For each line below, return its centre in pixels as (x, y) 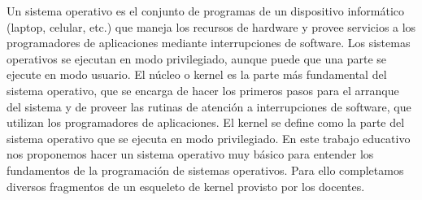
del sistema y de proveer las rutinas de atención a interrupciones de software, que (209, 106)
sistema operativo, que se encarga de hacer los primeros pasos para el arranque (203, 90)
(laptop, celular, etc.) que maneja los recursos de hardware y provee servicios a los (211, 26)
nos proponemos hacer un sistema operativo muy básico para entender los (190, 154)
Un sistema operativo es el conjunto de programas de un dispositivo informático (206, 11)
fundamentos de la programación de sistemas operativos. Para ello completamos (205, 170)
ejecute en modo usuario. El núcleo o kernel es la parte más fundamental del (197, 74)
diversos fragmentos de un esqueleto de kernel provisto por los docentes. (186, 186)
